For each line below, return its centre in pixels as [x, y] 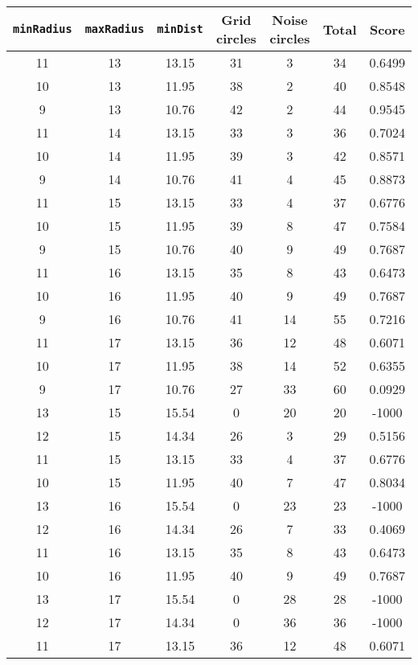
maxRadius [115, 29]
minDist [180, 29]
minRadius [43, 29]
